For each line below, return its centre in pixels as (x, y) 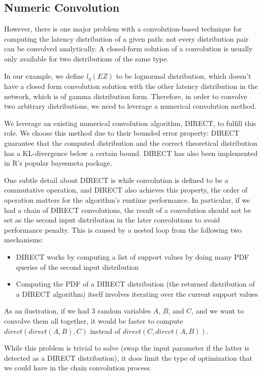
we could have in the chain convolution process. (78, 368)
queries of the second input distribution (77, 267)
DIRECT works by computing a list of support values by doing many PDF (133, 256)
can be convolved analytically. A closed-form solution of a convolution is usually (128, 49)
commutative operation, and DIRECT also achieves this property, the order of (126, 190)
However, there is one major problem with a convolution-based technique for (123, 29)
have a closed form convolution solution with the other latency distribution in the (131, 86)
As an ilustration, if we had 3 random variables (77, 311)
